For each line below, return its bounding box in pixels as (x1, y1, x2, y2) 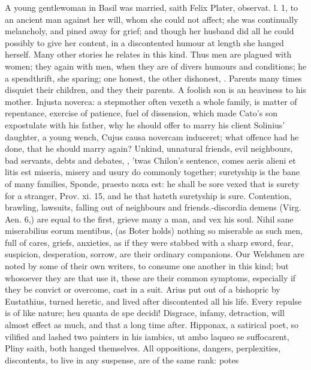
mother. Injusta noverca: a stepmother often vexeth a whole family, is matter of (5, 95, 297, 107)
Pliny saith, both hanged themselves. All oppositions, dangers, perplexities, (5, 342, 281, 354)
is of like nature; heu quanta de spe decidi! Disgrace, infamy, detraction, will (5, 306, 285, 319)
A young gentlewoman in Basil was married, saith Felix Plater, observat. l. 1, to (5, 1, 298, 13)
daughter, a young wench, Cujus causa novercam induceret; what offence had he (5, 130, 299, 143)
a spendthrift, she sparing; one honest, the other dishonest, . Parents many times (5, 71, 302, 84)
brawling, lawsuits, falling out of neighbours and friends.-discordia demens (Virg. (5, 201, 301, 213)
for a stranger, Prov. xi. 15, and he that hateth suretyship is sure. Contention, (5, 189, 292, 201)
